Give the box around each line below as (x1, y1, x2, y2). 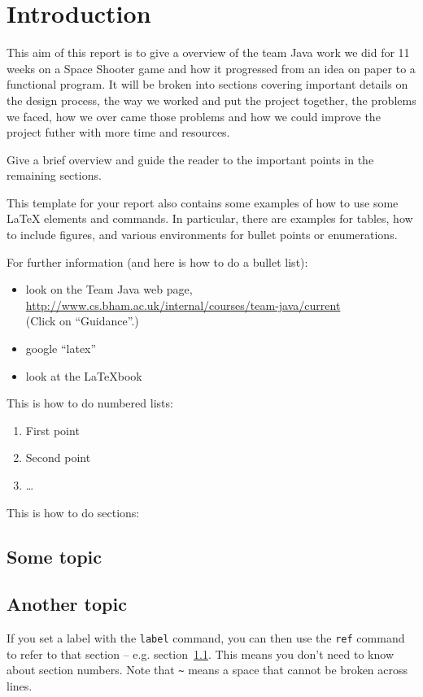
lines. (7, 677, 33, 695)
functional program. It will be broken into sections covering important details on (7, 76, 408, 93)
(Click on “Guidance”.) (25, 312, 139, 329)
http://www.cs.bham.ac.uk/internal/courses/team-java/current (25, 296, 341, 313)
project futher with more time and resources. (7, 124, 230, 141)
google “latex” (25, 340, 97, 357)
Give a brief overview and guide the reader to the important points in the (7, 150, 374, 168)
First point (25, 421, 80, 438)
